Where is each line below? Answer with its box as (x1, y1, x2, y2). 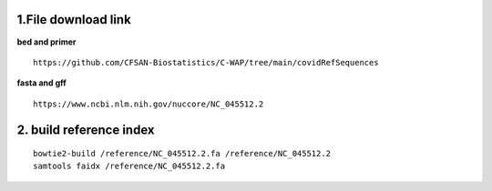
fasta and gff (16, 77, 67, 88)
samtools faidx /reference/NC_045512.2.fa (33, 161, 226, 172)
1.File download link (16, 12, 131, 27)
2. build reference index (16, 122, 155, 137)
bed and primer (16, 36, 77, 47)
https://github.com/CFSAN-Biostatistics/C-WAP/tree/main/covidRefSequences (33, 57, 379, 67)
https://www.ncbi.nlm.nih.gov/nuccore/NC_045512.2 (33, 98, 264, 109)
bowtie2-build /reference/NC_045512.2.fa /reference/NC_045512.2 (33, 148, 332, 159)
